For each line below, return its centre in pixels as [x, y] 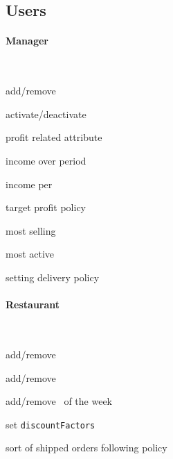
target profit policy [46, 207]
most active [30, 254]
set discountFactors [51, 424]
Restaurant [33, 304]
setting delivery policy [53, 277]
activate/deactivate [46, 114]
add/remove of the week [59, 401]
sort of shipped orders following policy [86, 448]
